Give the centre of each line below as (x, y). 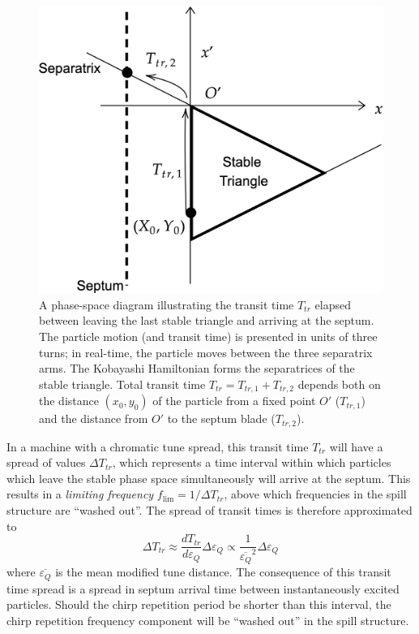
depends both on (339, 384)
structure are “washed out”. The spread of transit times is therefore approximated (209, 510)
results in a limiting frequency (80, 494)
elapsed (333, 304)
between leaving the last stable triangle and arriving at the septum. (207, 320)
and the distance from (94, 418)
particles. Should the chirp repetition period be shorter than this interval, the (199, 604)
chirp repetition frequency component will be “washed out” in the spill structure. (208, 620)
